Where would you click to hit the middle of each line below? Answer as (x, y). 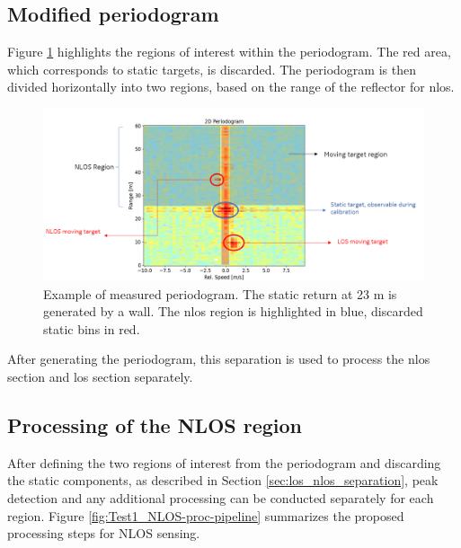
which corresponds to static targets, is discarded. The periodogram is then (212, 69)
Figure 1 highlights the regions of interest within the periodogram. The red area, (229, 52)
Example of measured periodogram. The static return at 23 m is (220, 293)
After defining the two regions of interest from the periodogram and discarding (224, 462)
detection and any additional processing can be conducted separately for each (221, 498)
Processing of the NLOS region (155, 425)
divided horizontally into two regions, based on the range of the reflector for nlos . (231, 87)
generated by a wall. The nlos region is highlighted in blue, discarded (233, 311)
